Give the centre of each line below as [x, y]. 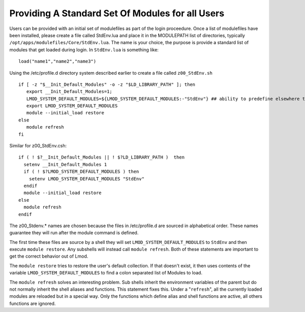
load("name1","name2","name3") [57, 61]
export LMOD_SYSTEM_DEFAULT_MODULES [72, 106]
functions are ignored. [33, 303]
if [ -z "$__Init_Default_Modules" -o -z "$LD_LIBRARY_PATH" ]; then [107, 84]
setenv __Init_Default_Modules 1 [65, 164]
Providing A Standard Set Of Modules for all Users [117, 13]
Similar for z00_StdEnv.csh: [38, 146]
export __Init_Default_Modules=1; [69, 92]
